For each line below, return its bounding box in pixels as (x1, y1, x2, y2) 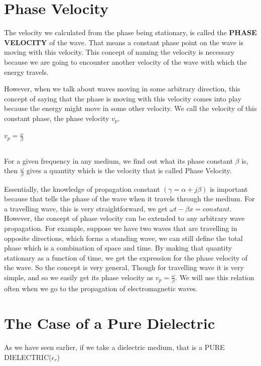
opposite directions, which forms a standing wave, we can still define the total (4, 232, 243, 243)
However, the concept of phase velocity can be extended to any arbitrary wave (4, 213, 245, 223)
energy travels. (4, 66, 49, 77)
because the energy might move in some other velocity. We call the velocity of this (4, 103, 257, 113)
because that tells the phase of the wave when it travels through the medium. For (4, 193, 255, 204)
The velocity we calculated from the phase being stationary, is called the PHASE (4, 27, 257, 38)
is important (209, 183, 248, 194)
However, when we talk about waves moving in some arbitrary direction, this (4, 83, 240, 94)
